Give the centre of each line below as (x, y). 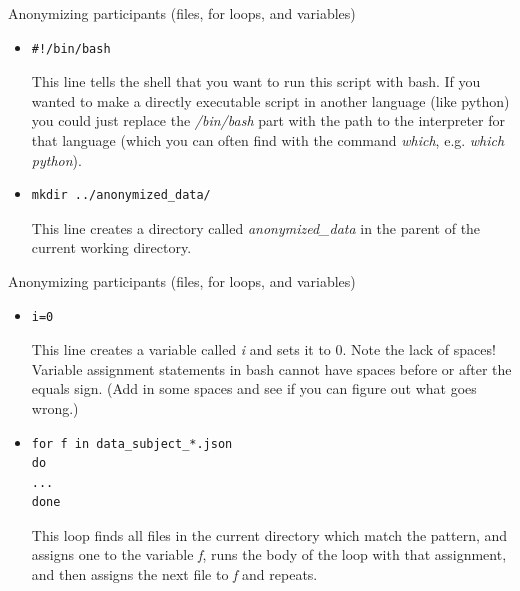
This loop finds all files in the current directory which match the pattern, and (269, 534)
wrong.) (55, 407)
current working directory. (111, 247)
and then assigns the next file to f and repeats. (174, 574)
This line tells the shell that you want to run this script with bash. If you (256, 81)
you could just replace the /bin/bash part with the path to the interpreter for (268, 120)
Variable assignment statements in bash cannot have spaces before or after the (271, 368)
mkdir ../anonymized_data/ (121, 195)
